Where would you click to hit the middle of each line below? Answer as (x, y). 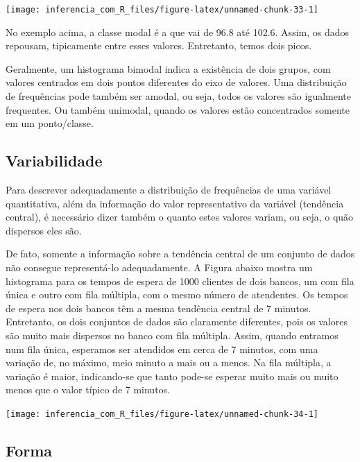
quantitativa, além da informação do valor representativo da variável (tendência (175, 203)
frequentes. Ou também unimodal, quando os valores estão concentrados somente (178, 109)
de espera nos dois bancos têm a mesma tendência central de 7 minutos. (158, 308)
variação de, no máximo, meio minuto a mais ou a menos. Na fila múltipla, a (169, 362)
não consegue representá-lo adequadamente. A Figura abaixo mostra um (159, 267)
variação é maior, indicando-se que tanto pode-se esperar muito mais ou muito (172, 376)
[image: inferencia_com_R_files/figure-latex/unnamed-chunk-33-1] (162, 10)
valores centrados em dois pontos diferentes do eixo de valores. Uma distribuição (176, 82)
